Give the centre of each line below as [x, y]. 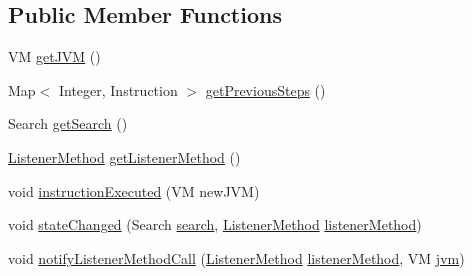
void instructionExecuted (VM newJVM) [134, 190]
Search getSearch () [68, 123]
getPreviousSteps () [265, 89]
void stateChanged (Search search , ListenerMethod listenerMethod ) [215, 224]
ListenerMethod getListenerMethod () [124, 156]
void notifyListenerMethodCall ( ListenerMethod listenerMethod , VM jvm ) [236, 257]
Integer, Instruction [118, 89]
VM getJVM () [54, 56]
